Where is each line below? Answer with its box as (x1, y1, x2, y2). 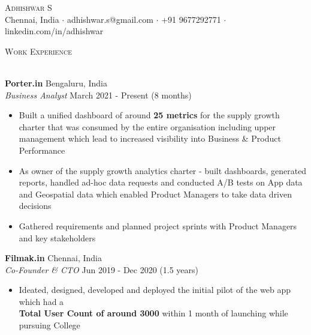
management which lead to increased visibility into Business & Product (19, 132, 281, 145)
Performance (19, 143, 65, 156)
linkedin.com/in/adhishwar (5, 25, 104, 37)
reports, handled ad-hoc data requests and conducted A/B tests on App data (19, 176, 303, 189)
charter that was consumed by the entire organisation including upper (19, 120, 276, 133)
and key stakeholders (19, 231, 96, 244)
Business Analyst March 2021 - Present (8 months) (5, 88, 192, 101)
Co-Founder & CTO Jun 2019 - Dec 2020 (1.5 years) (5, 263, 199, 276)
